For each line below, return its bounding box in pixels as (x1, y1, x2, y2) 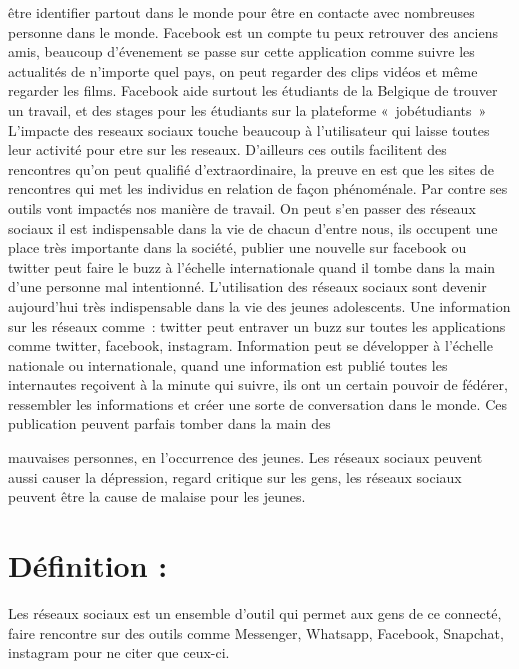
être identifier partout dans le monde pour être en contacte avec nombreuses (8, 2, 475, 22)
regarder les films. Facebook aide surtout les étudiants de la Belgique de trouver (8, 80, 498, 101)
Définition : (8, 545, 168, 586)
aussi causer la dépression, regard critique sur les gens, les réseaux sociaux (8, 466, 462, 487)
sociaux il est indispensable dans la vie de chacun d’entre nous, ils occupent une (8, 217, 498, 238)
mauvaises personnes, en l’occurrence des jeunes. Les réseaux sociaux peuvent (8, 447, 483, 468)
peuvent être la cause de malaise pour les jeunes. (8, 486, 306, 507)
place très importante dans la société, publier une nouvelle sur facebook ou (8, 237, 467, 258)
